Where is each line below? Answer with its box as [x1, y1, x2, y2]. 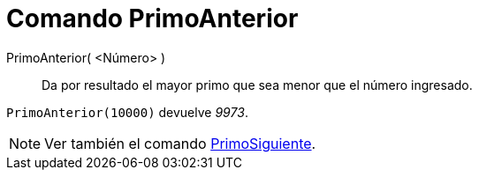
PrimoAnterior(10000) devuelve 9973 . [6, 104, 248, 120]
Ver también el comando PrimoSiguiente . [44, 134, 316, 152]
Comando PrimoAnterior [6, 4, 299, 33]
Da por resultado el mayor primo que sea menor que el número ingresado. [42, 77, 473, 92]
